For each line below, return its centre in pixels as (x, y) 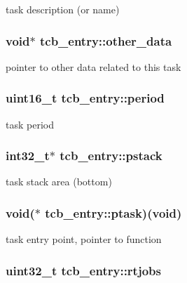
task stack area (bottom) (59, 182)
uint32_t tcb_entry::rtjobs (83, 270)
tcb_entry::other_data (106, 40)
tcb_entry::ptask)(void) (113, 212)
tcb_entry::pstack (111, 156)
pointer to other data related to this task (93, 66)
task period (30, 124)
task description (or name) (63, 9)
